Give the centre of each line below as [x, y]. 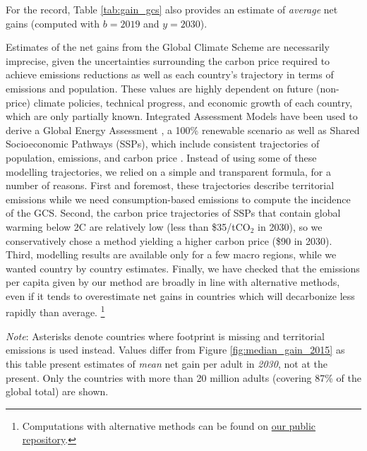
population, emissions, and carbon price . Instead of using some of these [161, 157]
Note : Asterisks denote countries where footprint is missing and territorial [165, 336]
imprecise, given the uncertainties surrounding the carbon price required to [168, 60]
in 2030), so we [290, 226]
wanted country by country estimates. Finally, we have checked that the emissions [183, 268]
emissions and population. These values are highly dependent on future [160, 88]
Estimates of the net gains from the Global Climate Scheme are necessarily [168, 47]
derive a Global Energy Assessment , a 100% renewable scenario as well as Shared [183, 130]
